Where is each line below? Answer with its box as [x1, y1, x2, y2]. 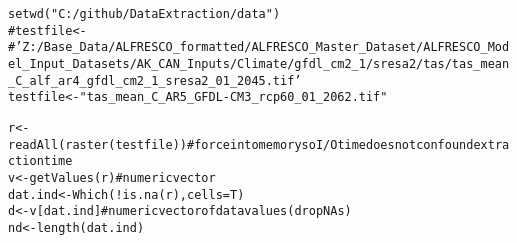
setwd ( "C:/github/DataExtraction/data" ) [8, 7, 281, 21]
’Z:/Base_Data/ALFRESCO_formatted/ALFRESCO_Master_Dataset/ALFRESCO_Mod [15, 40, 510, 55]
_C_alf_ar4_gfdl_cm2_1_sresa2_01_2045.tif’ [8, 73, 302, 88]
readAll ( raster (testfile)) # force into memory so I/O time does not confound [8, 137, 474, 152]
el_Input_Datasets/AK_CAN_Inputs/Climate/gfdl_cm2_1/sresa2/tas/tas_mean [8, 56, 510, 71]
